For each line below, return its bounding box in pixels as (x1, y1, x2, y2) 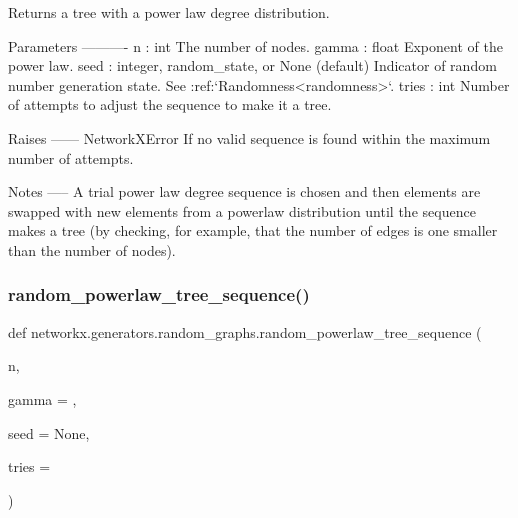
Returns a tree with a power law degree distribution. (8, 2, 330, 22)
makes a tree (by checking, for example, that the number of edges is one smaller (8, 220, 498, 241)
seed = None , (8, 422, 90, 443)
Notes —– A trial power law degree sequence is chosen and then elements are (8, 181, 481, 202)
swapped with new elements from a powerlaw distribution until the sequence (8, 200, 476, 221)
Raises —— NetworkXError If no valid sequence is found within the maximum (8, 127, 491, 148)
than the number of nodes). (8, 239, 176, 260)
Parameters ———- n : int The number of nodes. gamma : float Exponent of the (8, 35, 503, 56)
